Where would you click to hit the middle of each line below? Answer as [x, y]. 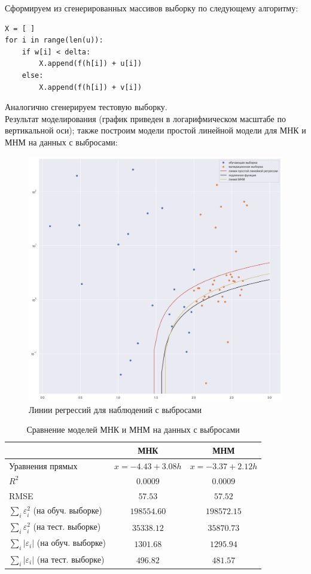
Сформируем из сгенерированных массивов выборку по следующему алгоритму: [152, 8]
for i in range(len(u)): [54, 40]
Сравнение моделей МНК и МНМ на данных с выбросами [133, 429]
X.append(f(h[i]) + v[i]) [91, 87]
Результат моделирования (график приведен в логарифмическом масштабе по [145, 118]
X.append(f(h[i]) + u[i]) [91, 64]
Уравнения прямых [43, 465]
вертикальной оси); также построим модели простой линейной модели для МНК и [155, 130]
